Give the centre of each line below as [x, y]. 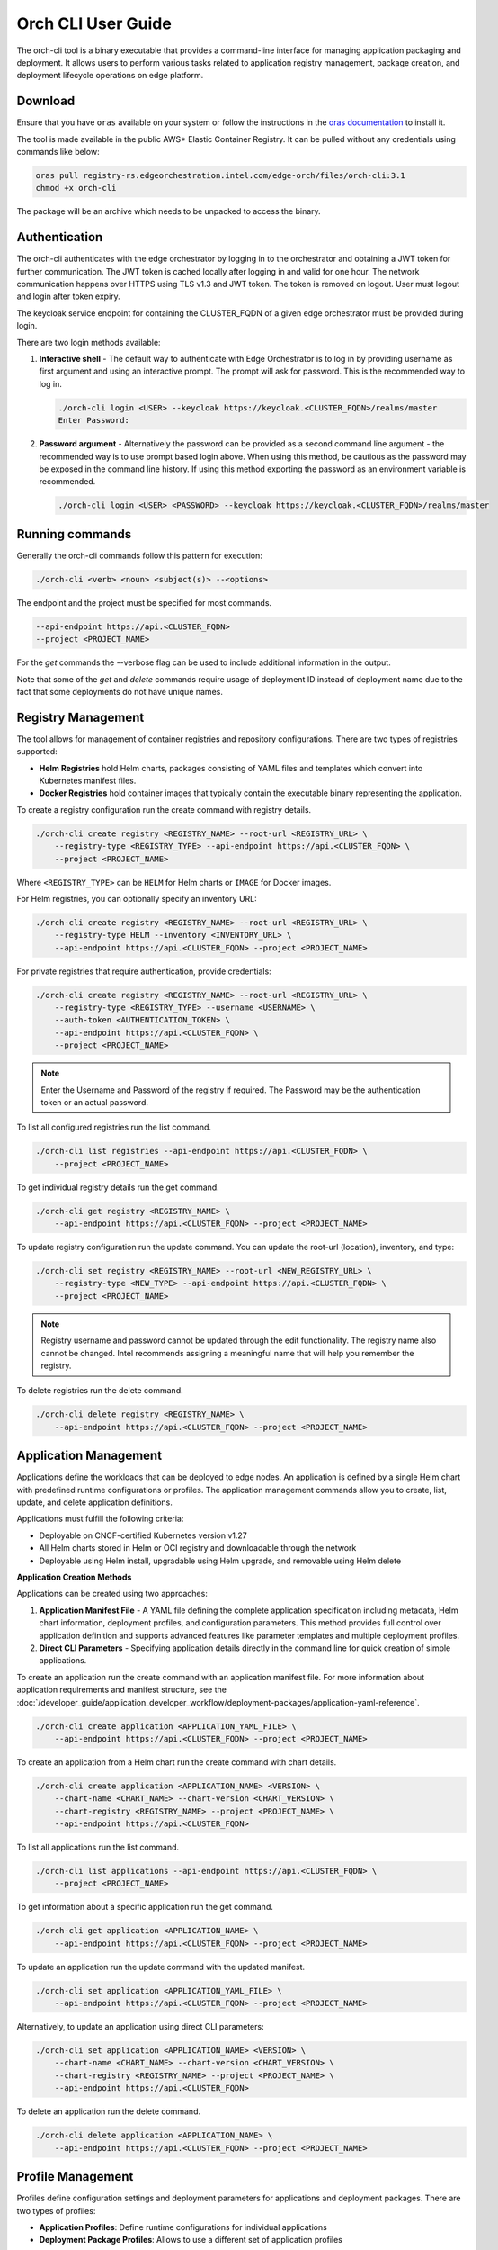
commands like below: [58, 152]
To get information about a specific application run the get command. [145, 1907]
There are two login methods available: [89, 342]
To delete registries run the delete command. [100, 1390]
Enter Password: [94, 420]
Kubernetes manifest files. [88, 780]
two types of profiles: [56, 2210]
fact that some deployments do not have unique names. [120, 691]
